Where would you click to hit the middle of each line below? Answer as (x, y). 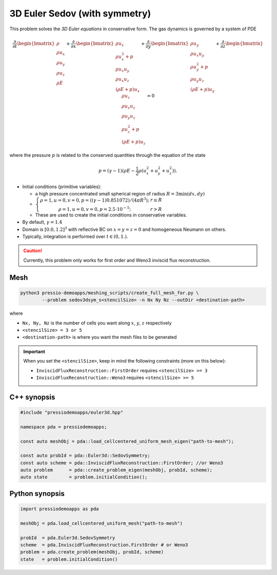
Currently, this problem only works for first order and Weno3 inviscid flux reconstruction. (117, 260)
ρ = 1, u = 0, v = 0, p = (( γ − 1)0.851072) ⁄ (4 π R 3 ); (95, 200)
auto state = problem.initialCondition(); (84, 477)
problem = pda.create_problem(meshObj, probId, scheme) (92, 552)
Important (34, 351)
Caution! (33, 251)
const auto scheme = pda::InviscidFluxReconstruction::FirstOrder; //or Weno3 (122, 463)
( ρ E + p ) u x (128, 90)
